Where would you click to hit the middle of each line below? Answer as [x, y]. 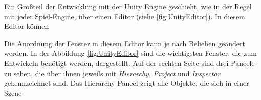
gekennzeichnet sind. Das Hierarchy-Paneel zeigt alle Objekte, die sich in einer [127, 83]
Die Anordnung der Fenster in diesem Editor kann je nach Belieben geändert [125, 43]
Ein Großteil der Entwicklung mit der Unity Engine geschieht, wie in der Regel [128, 6]
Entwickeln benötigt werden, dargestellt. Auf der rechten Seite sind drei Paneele [129, 63]
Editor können [27, 26]
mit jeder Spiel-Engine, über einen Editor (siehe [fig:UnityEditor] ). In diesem [125, 16]
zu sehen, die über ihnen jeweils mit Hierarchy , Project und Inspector [112, 73]
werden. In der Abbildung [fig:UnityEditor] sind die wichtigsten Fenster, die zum [130, 53]
